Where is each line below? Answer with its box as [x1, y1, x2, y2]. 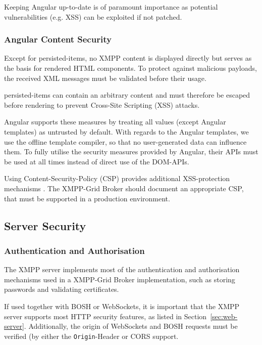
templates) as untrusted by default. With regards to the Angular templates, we [4, 126, 249, 137]
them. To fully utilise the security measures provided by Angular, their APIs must [4, 146, 258, 157]
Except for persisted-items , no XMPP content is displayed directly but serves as [4, 53, 252, 63]
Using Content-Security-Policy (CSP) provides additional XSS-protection [4, 173, 230, 184]
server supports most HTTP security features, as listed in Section [4, 311, 207, 321]
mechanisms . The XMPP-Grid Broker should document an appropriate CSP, [4, 183, 244, 193]
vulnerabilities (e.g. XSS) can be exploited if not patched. [4, 11, 182, 22]
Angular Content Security [4, 33, 112, 46]
